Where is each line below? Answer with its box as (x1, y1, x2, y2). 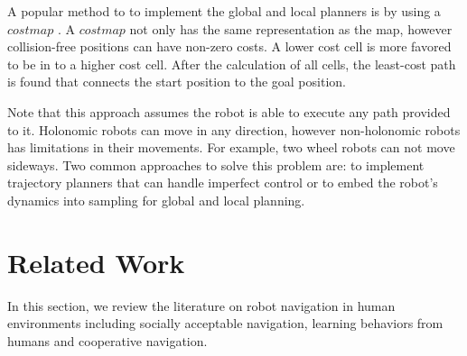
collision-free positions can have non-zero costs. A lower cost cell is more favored (7, 37, 452, 56)
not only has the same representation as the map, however (129, 19, 453, 38)
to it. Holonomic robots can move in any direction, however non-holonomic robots (7, 120, 461, 139)
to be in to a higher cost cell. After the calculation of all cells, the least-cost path (7, 54, 456, 73)
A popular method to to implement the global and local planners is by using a (7, 2, 441, 20)
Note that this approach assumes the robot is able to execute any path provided (7, 102, 451, 121)
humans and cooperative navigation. (7, 331, 208, 350)
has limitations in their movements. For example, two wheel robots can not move (7, 138, 455, 157)
